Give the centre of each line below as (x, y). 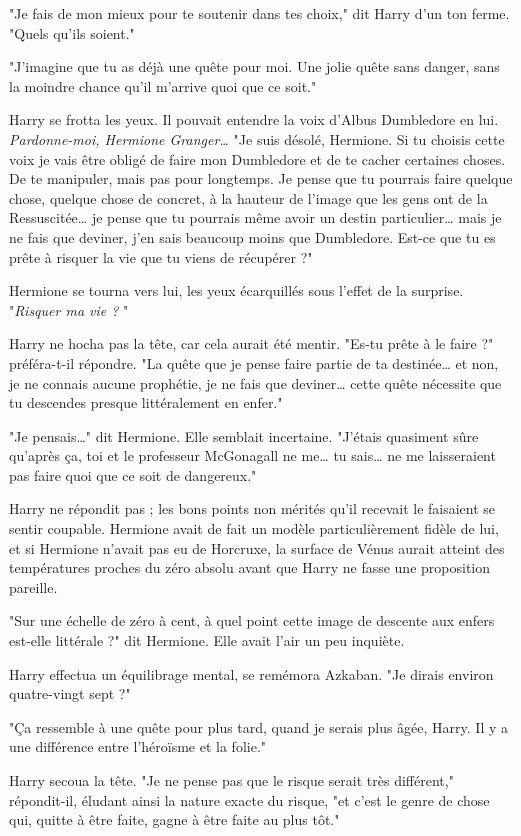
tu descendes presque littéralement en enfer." (146, 402)
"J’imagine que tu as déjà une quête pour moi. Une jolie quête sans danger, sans (254, 66)
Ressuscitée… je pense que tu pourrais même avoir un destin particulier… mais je (255, 217)
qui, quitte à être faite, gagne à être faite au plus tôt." (174, 819)
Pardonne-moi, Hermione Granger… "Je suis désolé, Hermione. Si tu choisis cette (257, 138)
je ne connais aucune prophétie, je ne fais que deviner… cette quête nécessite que (255, 382)
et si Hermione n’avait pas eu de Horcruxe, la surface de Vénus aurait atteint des (257, 547)
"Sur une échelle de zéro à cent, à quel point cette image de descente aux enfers (252, 620)
